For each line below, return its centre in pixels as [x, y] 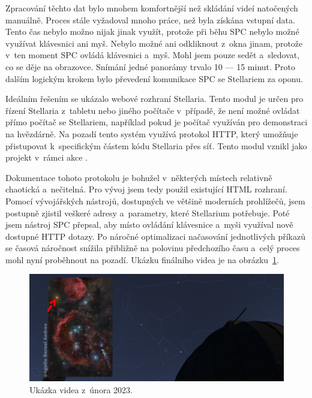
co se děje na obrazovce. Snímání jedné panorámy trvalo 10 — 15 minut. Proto [151, 66]
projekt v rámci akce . [46, 157]
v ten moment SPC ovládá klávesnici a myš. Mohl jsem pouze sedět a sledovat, [153, 55]
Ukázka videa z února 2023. [81, 389]
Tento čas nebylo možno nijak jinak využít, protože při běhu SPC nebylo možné [152, 31]
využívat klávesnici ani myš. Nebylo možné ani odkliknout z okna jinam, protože [154, 43]
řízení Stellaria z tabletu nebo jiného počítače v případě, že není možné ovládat [153, 110]
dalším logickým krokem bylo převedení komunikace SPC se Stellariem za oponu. [154, 78]
